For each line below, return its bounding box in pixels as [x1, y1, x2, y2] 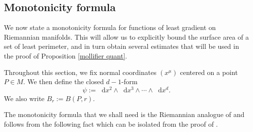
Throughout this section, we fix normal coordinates [4, 67, 157, 77]
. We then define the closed [23, 76, 104, 87]
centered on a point [180, 67, 238, 77]
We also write [4, 93, 45, 103]
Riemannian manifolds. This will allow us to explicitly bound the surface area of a [4, 31, 249, 42]
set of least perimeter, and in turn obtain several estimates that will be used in [4, 41, 239, 51]
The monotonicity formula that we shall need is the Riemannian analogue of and [4, 109, 245, 119]
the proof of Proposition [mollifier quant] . [4, 50, 127, 60]
